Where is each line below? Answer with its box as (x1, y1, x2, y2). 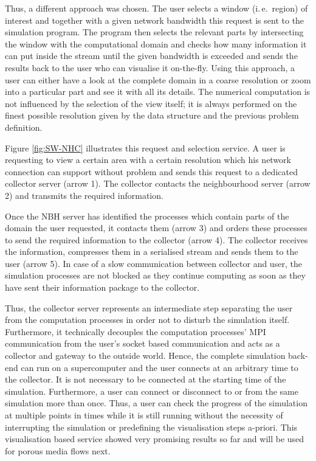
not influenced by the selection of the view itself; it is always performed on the (5, 97, 297, 109)
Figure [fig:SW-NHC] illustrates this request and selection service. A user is (5, 141, 286, 154)
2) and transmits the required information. (5, 189, 163, 201)
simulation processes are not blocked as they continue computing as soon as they (5, 269, 306, 282)
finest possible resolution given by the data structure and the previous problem (5, 109, 299, 122)
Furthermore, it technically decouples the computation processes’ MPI (5, 325, 266, 338)
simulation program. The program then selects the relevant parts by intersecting (5, 26, 304, 38)
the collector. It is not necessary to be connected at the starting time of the (5, 373, 286, 386)
